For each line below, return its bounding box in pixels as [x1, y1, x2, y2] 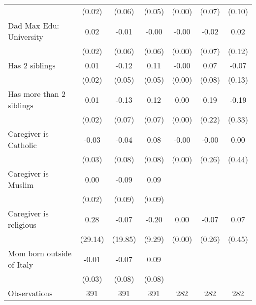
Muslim [8, 179, 34, 190]
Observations [8, 287, 53, 299]
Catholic [8, 139, 37, 151]
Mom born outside [8, 247, 72, 259]
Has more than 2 [8, 88, 66, 99]
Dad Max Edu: [8, 20, 60, 31]
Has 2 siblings [8, 60, 56, 71]
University [8, 31, 43, 42]
